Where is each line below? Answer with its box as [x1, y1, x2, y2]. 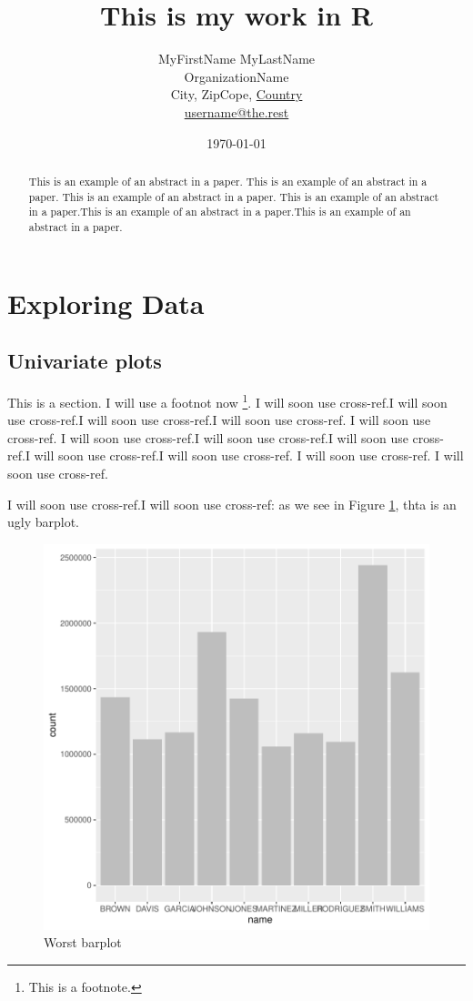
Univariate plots [7, 347, 162, 375]
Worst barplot [44, 933, 122, 952]
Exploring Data [7, 284, 205, 321]
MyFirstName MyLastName [157, 49, 316, 68]
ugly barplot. [7, 512, 80, 531]
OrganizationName [184, 66, 289, 86]
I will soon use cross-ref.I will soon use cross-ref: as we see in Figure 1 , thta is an [7, 494, 457, 513]
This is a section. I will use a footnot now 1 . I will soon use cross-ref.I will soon [7, 389, 448, 411]
